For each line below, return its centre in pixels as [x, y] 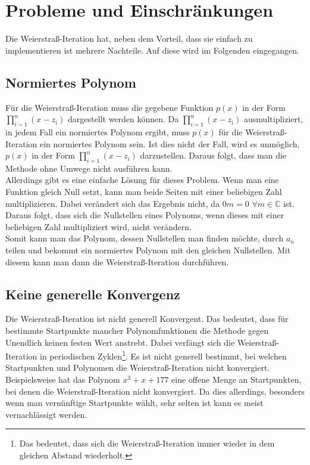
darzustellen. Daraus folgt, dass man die [213, 155]
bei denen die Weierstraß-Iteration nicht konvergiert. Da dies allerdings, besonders [155, 391]
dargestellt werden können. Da [123, 119]
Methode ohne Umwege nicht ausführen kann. [89, 168]
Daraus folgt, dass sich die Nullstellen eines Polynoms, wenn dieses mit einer [145, 215]
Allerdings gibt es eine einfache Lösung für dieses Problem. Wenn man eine [142, 180]
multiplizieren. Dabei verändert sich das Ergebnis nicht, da [113, 203]
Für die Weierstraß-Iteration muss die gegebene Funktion [109, 107]
